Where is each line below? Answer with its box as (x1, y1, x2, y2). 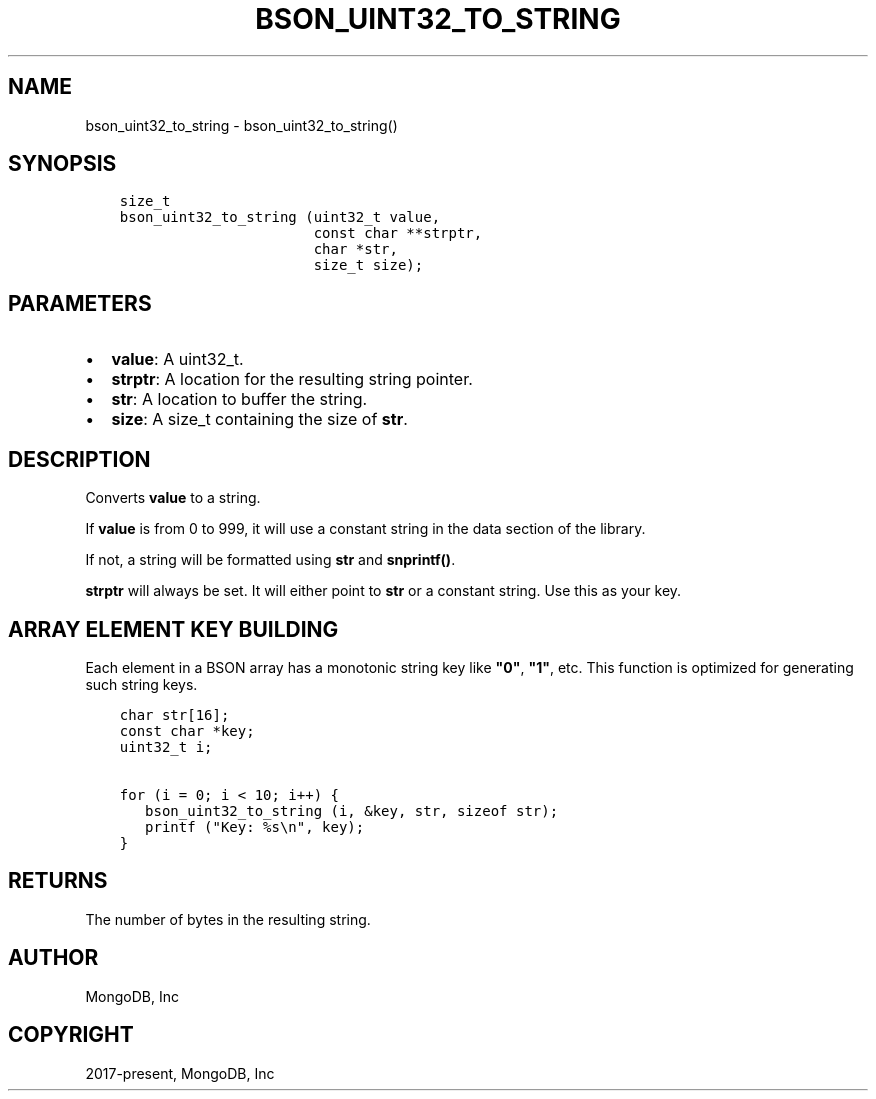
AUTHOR (8, 945, 99, 971)
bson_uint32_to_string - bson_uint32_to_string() (85, 116, 398, 134)
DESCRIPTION (8, 446, 151, 472)
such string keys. (85, 675, 198, 693)
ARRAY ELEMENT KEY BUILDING (8, 616, 339, 642)
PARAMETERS (8, 290, 152, 316)
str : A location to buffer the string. (111, 389, 368, 410)
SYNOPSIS (8, 151, 117, 177)
